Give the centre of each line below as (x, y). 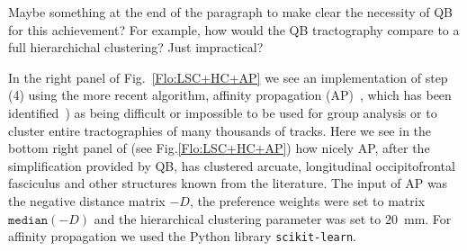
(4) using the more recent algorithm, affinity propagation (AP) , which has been (230, 95)
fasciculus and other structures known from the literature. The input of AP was (228, 183)
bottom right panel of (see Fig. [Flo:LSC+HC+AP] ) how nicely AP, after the (219, 148)
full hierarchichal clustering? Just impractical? (136, 47)
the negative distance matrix (87, 200)
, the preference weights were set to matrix (307, 200)
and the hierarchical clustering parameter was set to (238, 218)
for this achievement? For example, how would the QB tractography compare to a (234, 29)
